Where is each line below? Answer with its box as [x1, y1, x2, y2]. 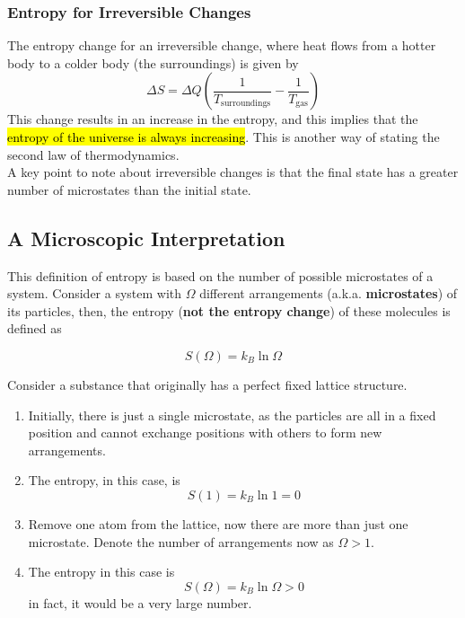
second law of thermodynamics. [7, 145, 180, 163]
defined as [7, 319, 62, 338]
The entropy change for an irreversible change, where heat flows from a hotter [7, 36, 436, 55]
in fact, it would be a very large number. [28, 593, 252, 612]
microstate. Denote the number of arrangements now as [28, 532, 334, 551]
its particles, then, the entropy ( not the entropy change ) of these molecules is [7, 301, 451, 320]
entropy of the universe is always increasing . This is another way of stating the [7, 128, 440, 146]
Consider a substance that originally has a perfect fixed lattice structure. [7, 375, 408, 393]
